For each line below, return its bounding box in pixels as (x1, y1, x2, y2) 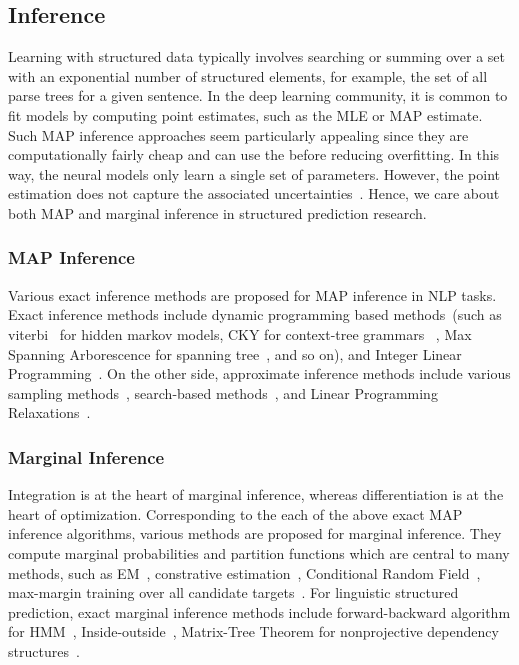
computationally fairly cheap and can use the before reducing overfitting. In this (8, 144, 500, 165)
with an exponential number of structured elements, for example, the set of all (8, 65, 488, 86)
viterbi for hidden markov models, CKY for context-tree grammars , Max (8, 323, 472, 344)
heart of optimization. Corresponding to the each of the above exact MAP (8, 503, 463, 524)
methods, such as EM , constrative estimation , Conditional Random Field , (8, 562, 481, 583)
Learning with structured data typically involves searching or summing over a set (8, 46, 506, 67)
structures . (8, 640, 80, 661)
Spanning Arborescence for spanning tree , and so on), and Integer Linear (8, 343, 462, 364)
